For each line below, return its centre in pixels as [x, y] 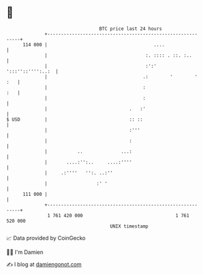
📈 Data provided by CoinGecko [46, 238]
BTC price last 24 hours [131, 29]
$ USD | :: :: [75, 119]
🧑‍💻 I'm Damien [25, 252]
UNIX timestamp [129, 226]
